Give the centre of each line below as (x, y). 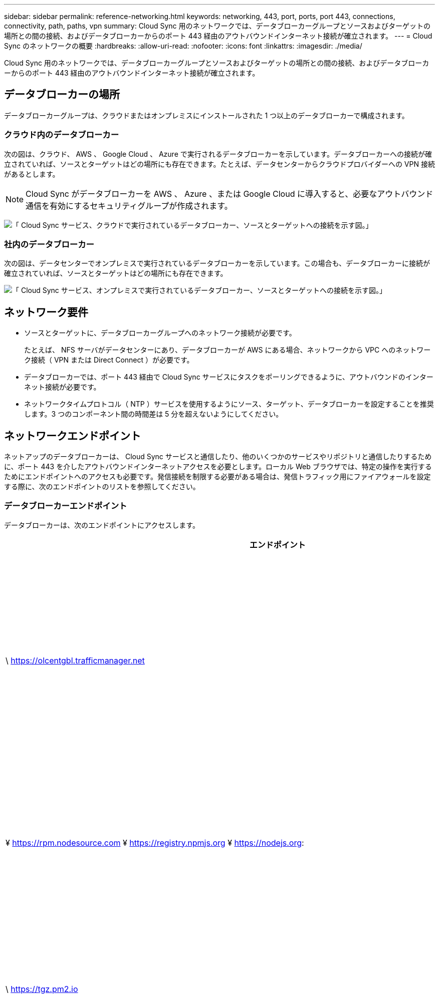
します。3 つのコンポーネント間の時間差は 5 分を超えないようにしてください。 (154, 414)
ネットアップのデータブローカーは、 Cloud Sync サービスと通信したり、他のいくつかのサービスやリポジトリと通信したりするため (218, 457)
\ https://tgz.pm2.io (42, 989)
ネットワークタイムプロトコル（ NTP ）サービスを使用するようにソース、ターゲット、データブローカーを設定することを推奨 (229, 404)
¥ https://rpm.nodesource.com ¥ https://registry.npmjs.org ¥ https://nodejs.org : (155, 843)
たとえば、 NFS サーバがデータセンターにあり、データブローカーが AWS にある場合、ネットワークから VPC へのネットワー (228, 350)
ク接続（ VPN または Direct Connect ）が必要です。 (109, 360)
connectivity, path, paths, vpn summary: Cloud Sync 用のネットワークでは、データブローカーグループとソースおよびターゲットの (217, 26)
